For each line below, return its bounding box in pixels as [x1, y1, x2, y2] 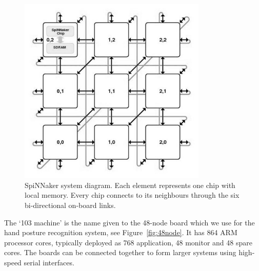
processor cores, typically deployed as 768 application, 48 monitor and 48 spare [4, 237, 252, 247]
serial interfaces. [24, 257, 74, 267]
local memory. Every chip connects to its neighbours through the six [25, 190, 240, 200]
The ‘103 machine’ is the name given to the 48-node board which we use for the [4, 217, 255, 227]
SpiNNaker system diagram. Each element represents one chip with [25, 179, 235, 190]
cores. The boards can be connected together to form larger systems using [4, 247, 236, 258]
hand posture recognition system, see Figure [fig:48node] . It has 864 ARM [4, 227, 237, 238]
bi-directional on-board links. [25, 199, 116, 210]
